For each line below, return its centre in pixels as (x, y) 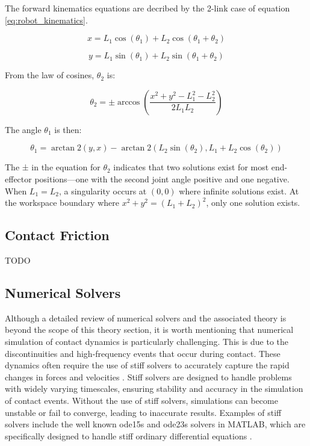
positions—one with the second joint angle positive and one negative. (162, 178)
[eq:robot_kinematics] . (46, 20)
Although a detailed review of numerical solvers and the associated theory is (146, 317)
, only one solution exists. (253, 203)
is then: (68, 129)
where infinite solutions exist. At (239, 190)
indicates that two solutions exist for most (191, 167)
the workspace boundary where (62, 203)
